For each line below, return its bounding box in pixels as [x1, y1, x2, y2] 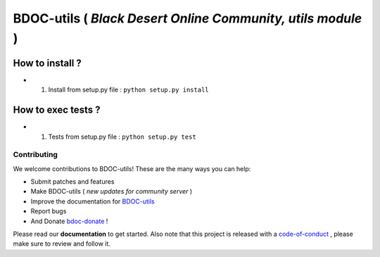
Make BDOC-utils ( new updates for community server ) [30, 187, 193, 196]
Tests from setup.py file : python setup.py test [48, 132, 196, 141]
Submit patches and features [30, 177, 115, 186]
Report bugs [30, 207, 67, 215]
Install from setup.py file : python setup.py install [48, 85, 209, 94]
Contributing [13, 150, 58, 160]
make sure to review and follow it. [13, 239, 110, 248]
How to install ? [13, 57, 82, 69]
